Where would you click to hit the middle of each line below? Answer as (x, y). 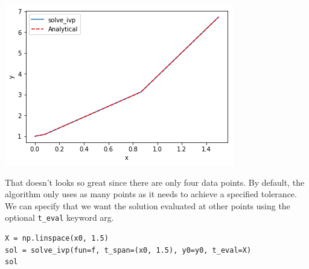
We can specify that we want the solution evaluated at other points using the (148, 205)
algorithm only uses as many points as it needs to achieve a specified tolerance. (151, 194)
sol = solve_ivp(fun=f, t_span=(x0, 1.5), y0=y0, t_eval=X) (128, 250)
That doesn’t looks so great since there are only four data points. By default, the (155, 182)
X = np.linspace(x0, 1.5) (57, 239)
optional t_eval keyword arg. (59, 217)
